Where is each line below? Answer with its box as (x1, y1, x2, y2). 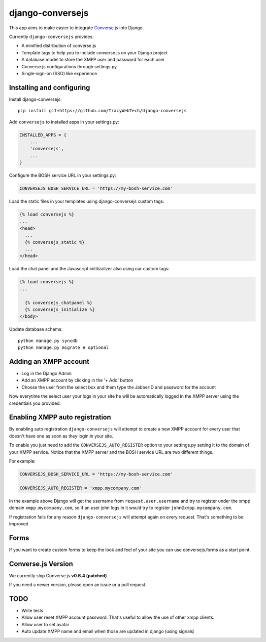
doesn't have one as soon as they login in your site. (9, 433, 113, 439)
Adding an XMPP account (9, 357, 90, 366)
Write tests (21, 608, 44, 614)
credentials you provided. (9, 400, 61, 406)
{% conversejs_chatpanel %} (25, 300, 93, 305)
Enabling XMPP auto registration (9, 413, 111, 422)
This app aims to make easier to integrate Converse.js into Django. (9, 25, 144, 31)
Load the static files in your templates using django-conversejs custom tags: (9, 198, 165, 205)
